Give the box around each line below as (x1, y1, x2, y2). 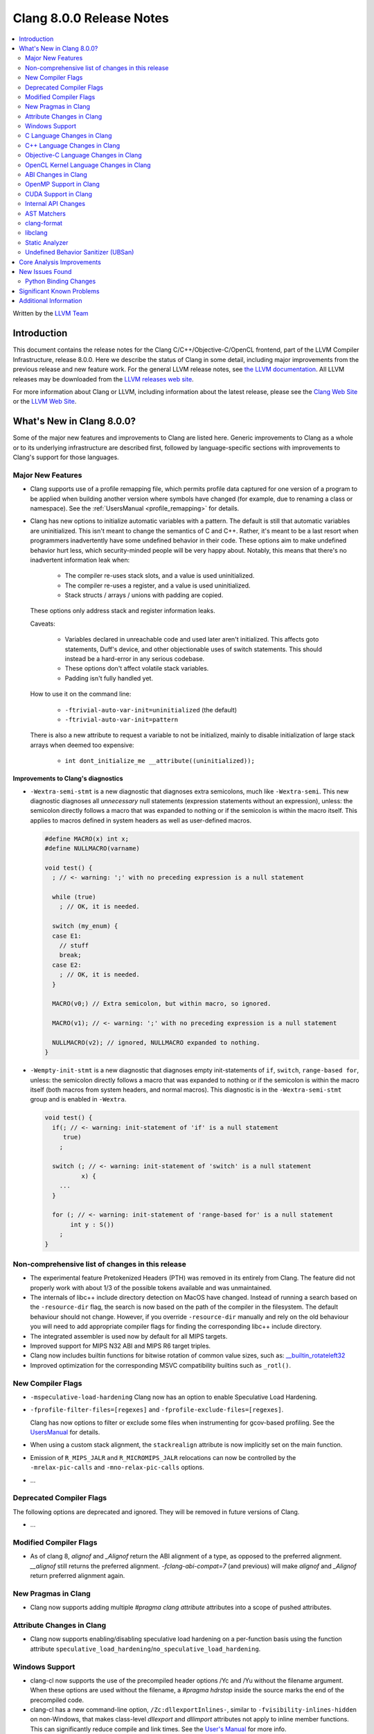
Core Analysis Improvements (19, 257, 102, 266)
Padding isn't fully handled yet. (64, 673, 154, 683)
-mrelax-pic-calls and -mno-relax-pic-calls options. (30, 1463, 204, 1472)
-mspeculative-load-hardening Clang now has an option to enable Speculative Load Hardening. (30, 1393, 318, 1401)
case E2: (52, 961, 82, 969)
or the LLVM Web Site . (12, 397, 77, 406)
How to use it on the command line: (30, 690, 132, 698)
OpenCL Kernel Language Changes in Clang (25, 160, 152, 169)
